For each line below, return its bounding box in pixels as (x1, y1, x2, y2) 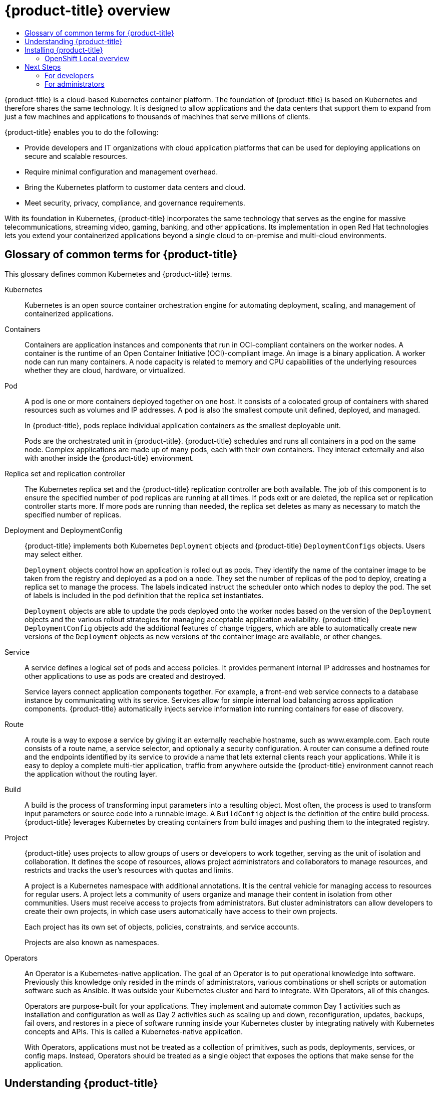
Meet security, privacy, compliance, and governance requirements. (25, 198, 245, 207)
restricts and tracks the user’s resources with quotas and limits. (25, 865, 233, 874)
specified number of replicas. (25, 510, 121, 519)
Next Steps (25, 62, 61, 71)
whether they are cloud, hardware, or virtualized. (25, 366, 185, 375)
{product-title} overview (5, 2, 171, 19)
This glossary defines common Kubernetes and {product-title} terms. (5, 269, 232, 278)
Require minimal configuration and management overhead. (25, 167, 218, 176)
